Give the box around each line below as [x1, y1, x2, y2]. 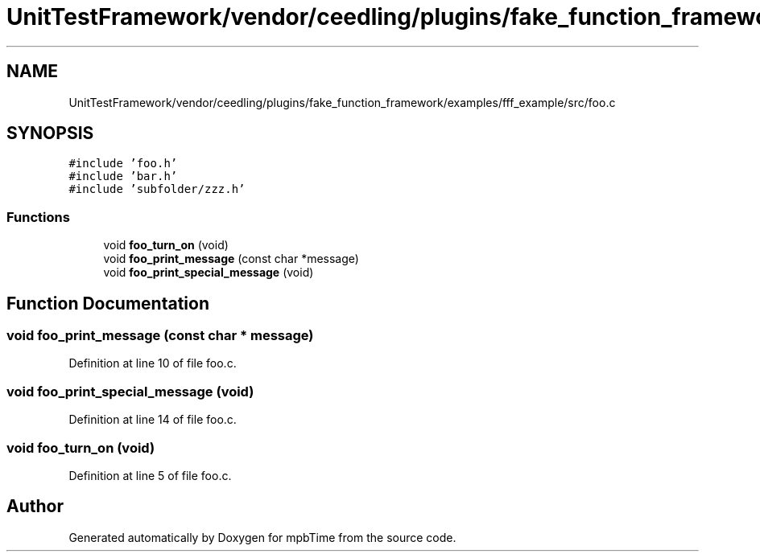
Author [6, 496, 64, 517]
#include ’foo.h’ [68, 157, 178, 170]
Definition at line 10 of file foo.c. [68, 356, 237, 371]
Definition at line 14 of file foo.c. [68, 412, 237, 427]
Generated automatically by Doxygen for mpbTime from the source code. [68, 530, 456, 544]
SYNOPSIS [6, 123, 94, 144]
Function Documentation [6, 293, 209, 314]
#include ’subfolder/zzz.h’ [68, 183, 246, 196]
